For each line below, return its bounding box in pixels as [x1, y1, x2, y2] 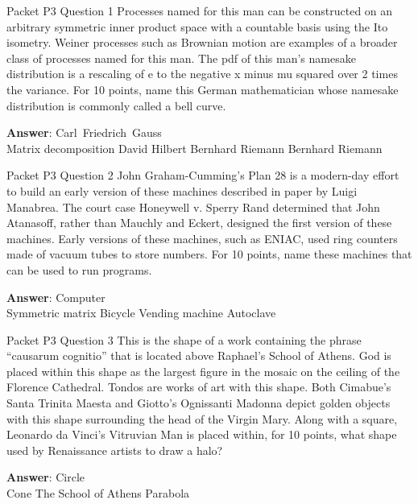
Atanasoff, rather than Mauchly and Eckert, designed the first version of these [6, 214, 392, 231]
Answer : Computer [6, 288, 106, 305]
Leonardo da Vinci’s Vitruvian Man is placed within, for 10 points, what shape [6, 426, 397, 443]
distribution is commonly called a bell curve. [6, 97, 226, 114]
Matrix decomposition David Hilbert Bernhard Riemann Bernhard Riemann [6, 139, 383, 156]
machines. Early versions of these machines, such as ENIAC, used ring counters [6, 229, 398, 246]
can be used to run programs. [6, 261, 152, 278]
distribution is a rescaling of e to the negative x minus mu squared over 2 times [6, 65, 398, 82]
